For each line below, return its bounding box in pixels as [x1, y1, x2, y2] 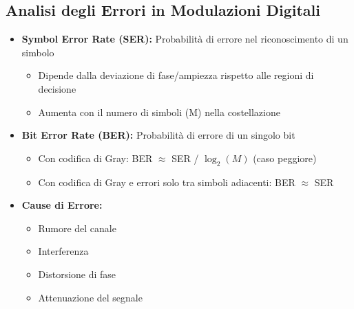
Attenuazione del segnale [38, 290, 143, 304]
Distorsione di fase [38, 266, 116, 281]
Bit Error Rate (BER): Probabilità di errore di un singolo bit [21, 128, 295, 142]
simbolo [21, 45, 54, 59]
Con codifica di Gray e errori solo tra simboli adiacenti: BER [38, 174, 295, 189]
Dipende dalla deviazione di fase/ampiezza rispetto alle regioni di [38, 68, 314, 82]
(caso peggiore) [253, 150, 317, 165]
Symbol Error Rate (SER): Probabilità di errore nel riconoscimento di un [21, 32, 348, 46]
